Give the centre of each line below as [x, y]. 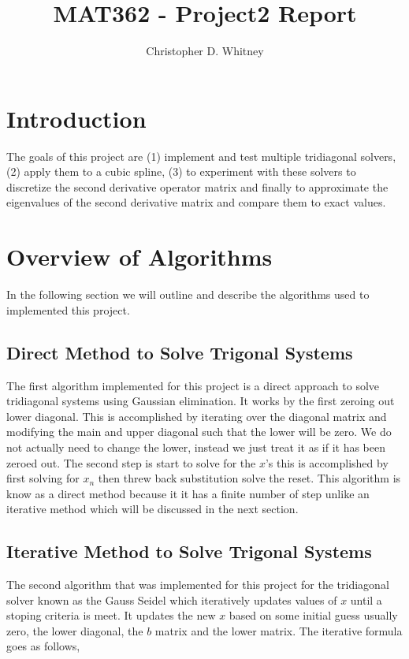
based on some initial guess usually [313, 615]
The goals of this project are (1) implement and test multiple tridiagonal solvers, [201, 156]
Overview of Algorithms [139, 257]
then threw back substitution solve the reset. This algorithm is [249, 478]
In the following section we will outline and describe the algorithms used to [188, 294]
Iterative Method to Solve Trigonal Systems [189, 551]
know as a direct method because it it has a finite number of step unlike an [188, 493]
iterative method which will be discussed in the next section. [152, 509]
